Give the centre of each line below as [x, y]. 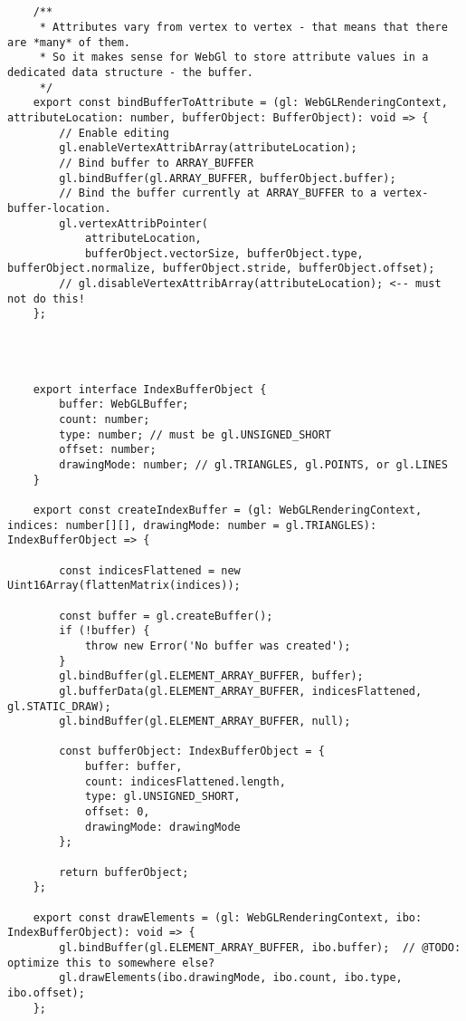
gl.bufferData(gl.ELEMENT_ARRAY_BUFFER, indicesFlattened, [241, 691]
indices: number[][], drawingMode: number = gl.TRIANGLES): [192, 525]
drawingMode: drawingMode [162, 827]
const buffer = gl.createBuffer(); [166, 616]
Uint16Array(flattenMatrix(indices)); [124, 586]
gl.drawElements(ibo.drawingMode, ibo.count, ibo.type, [231, 978]
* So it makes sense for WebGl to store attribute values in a [234, 58]
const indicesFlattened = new [150, 570]
